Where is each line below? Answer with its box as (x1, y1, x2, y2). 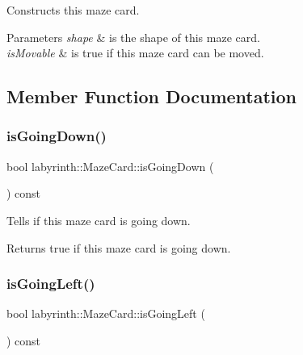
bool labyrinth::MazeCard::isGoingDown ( (6, 157, 214, 174)
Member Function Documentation (6, 84, 297, 109)
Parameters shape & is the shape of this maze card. (6, 28, 260, 45)
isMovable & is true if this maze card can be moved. (6, 44, 264, 61)
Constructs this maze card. (6, 2, 140, 18)
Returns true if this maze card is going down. (6, 239, 231, 256)
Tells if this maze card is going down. (6, 211, 191, 228)
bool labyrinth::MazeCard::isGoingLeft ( (6, 305, 205, 322)
